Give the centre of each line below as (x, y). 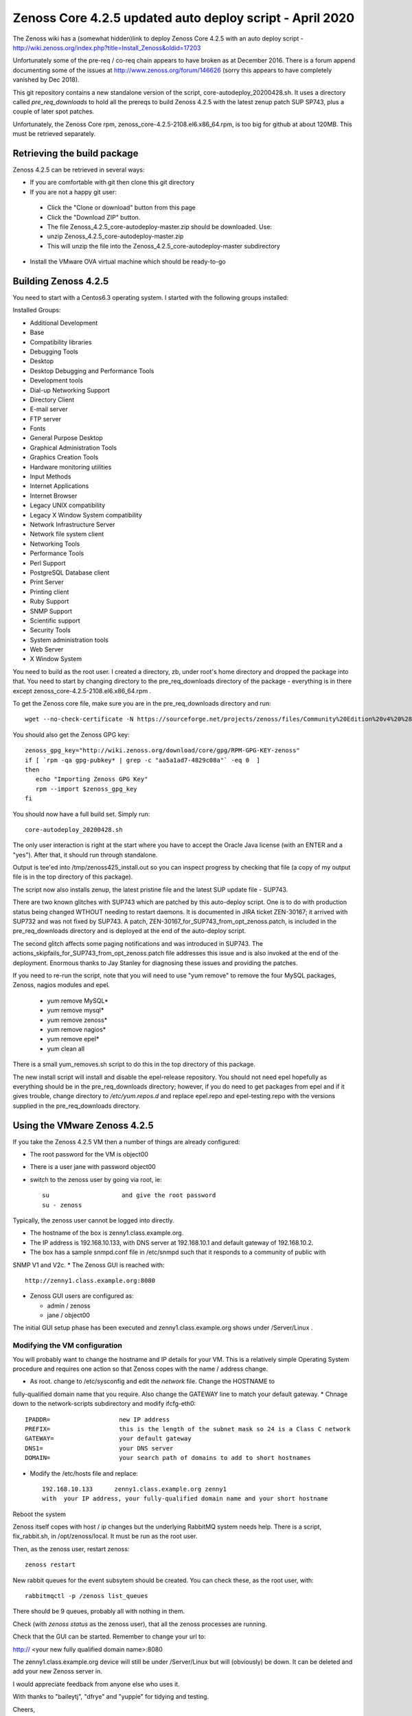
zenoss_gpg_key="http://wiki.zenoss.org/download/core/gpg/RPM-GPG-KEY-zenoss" (162, 751)
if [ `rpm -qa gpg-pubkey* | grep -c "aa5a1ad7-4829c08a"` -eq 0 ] (142, 760)
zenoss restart (50, 1565)
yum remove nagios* (77, 1029)
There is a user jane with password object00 (93, 1167)
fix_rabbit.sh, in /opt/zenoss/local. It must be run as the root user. (105, 1536)
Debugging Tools (54, 351)
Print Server (47, 582)
